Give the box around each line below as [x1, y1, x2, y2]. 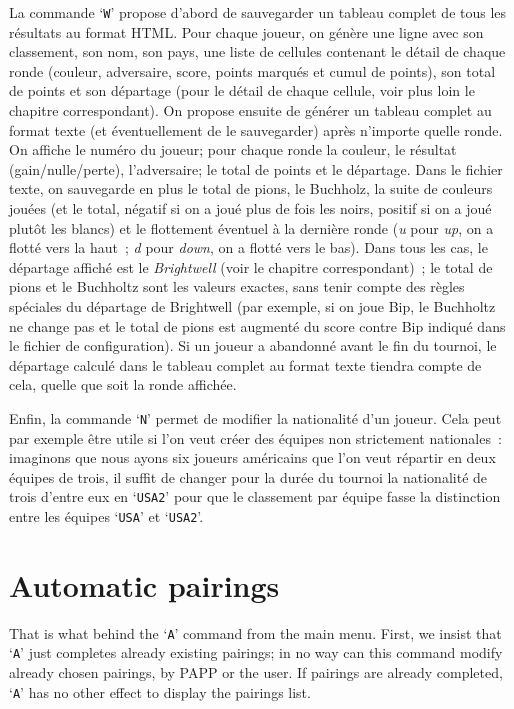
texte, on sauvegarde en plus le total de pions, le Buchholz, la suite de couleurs [9, 178, 493, 199]
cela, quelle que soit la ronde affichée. [9, 374, 237, 395]
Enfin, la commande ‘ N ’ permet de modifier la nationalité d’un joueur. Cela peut [9, 407, 502, 428]
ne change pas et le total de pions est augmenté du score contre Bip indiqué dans [9, 315, 506, 336]
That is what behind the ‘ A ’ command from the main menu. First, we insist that [9, 622, 502, 643]
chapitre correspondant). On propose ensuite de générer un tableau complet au [9, 100, 492, 121]
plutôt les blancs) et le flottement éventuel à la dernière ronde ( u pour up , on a [9, 217, 494, 238]
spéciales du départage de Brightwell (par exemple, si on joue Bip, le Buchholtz [9, 295, 496, 316]
